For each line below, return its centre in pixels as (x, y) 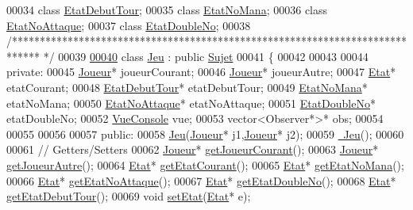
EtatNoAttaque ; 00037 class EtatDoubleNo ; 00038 (129, 25)
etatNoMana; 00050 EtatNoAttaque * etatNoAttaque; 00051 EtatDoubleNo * (191, 103)
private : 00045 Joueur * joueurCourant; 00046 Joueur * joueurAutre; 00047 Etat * (201, 72)
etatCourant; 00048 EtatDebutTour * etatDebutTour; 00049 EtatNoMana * (187, 87)
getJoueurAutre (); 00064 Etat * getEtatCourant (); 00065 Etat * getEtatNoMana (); (205, 164)
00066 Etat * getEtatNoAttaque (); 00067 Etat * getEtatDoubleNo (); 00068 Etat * (201, 180)
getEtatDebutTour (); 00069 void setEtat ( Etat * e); (129, 196)
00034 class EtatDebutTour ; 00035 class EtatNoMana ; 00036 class (167, 10)
